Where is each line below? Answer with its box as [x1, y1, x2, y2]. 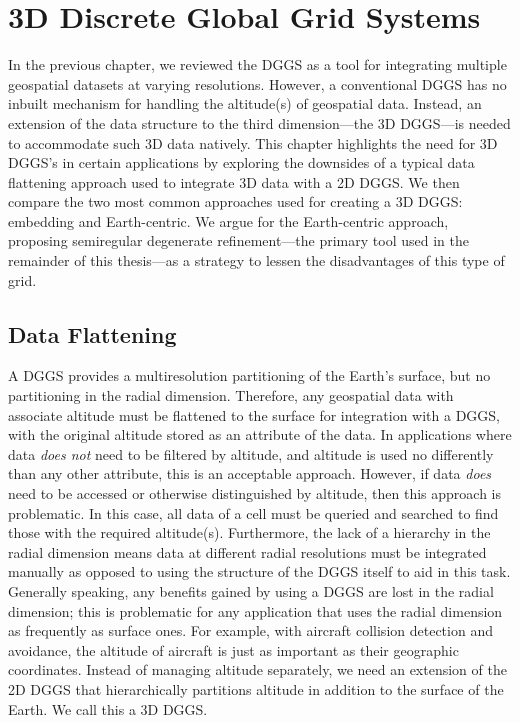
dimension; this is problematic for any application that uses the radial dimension [8, 600, 503, 621]
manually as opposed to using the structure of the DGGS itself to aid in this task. [8, 561, 511, 582]
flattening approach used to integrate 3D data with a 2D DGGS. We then [8, 171, 460, 192]
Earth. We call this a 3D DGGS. [8, 698, 208, 719]
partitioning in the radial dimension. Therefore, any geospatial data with [8, 385, 454, 406]
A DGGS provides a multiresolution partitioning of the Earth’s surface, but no [8, 365, 491, 386]
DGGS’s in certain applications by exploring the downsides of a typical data [8, 152, 475, 173]
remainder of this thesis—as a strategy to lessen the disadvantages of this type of [8, 250, 505, 271]
